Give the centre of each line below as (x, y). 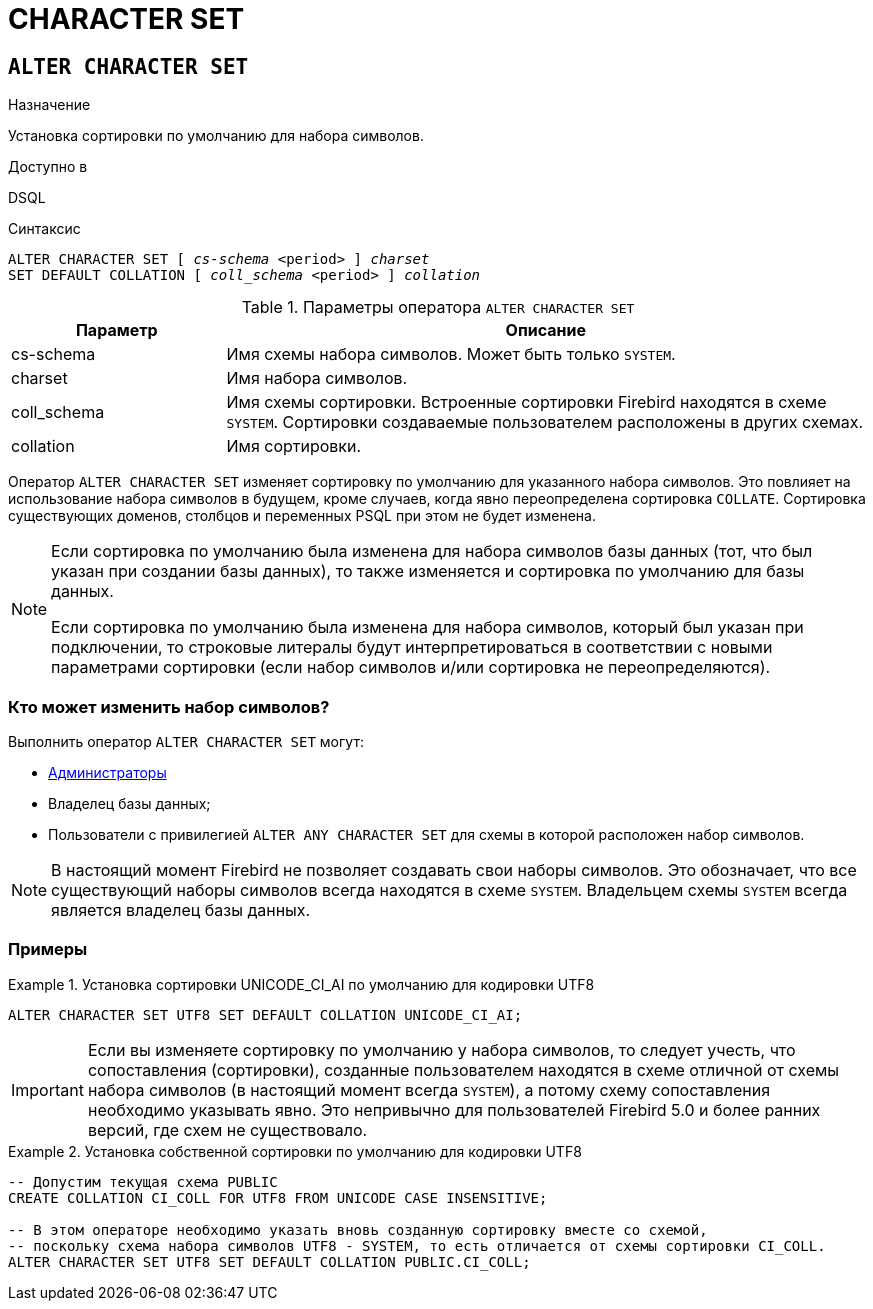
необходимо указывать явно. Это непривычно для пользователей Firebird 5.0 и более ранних (454, 1109)
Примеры (48, 949)
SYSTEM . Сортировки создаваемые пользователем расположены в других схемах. (545, 422)
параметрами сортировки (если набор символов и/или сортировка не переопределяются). (411, 667)
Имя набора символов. (317, 378)
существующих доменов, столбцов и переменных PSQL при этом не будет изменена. (302, 516)
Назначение (49, 105)
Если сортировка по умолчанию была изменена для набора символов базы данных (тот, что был (432, 551)
